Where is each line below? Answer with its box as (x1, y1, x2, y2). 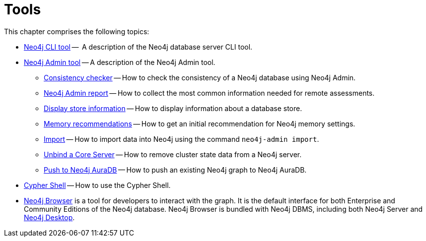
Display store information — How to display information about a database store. (44, 104, 302, 113)
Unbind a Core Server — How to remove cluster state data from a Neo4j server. (44, 150, 302, 159)
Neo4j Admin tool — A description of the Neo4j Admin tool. (24, 58, 215, 66)
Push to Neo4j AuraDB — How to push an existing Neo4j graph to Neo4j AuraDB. (44, 165, 307, 174)
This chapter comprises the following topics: (4, 27, 149, 36)
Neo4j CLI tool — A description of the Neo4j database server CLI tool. (24, 42, 253, 51)
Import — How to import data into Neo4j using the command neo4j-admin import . (44, 134, 319, 143)
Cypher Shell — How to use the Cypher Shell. (24, 181, 171, 189)
